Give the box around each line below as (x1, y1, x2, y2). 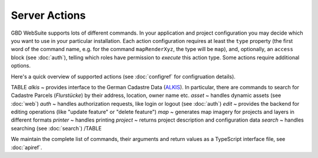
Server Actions (11, 9, 86, 22)
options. (11, 62, 31, 69)
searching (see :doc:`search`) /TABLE (11, 125, 102, 132)
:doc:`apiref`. (11, 144, 42, 151)
